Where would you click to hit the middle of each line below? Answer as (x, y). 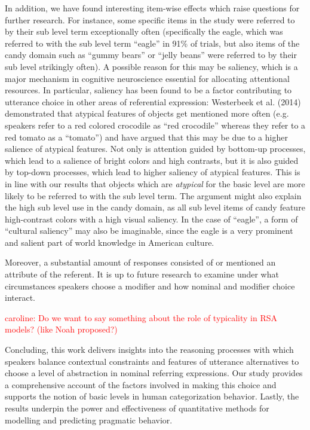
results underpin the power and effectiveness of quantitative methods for (137, 408)
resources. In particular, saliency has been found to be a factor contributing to (148, 90)
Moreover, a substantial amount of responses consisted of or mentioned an (140, 262)
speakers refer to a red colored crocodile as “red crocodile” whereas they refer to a (155, 125)
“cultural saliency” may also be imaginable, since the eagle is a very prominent (149, 231)
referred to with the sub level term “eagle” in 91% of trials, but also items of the (152, 43)
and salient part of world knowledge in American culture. (110, 242)
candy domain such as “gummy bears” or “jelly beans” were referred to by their (151, 55)
